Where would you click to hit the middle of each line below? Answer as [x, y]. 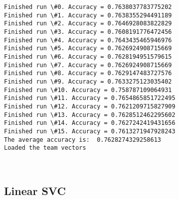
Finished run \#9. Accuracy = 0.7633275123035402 [88, 81]
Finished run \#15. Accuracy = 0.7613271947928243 [90, 131]
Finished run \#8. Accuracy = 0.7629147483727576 [88, 73]
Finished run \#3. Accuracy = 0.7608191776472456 [88, 32]
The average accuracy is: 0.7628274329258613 [83, 140]
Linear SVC [35, 190]
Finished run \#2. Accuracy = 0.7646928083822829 [88, 24]
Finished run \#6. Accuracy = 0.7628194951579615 [88, 56]
